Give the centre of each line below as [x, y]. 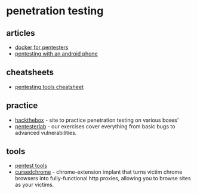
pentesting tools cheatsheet [49, 87]
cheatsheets [30, 73]
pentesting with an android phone [56, 54]
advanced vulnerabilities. [46, 133]
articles [21, 33]
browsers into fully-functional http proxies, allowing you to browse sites [103, 178]
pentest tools [31, 166]
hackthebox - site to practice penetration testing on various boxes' [97, 120]
